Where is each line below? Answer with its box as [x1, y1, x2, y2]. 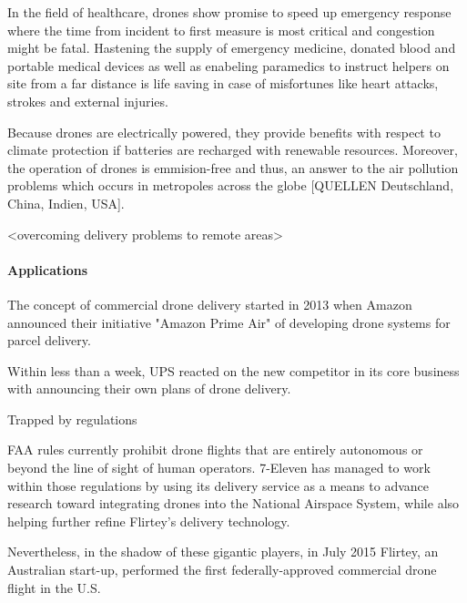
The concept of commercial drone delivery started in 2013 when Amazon [7, 294, 412, 313]
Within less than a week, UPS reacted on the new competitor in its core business [7, 361, 460, 380]
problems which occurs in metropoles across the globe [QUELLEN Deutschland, [7, 176, 454, 195]
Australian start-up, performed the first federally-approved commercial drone [7, 560, 437, 579]
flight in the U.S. [7, 577, 101, 597]
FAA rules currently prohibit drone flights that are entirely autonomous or [7, 440, 423, 459]
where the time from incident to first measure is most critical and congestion [7, 20, 435, 39]
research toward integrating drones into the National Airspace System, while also [7, 494, 460, 513]
